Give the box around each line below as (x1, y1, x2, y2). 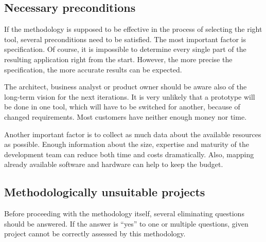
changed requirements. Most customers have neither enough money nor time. (4, 111, 247, 122)
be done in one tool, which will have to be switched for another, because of (4, 101, 240, 112)
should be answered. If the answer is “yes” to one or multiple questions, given (4, 218, 249, 229)
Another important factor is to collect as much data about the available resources (4, 128, 261, 139)
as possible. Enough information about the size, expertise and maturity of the (4, 139, 249, 150)
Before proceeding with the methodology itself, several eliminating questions (4, 208, 244, 219)
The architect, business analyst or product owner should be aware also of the (4, 81, 247, 92)
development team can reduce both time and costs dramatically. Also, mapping (4, 148, 254, 159)
